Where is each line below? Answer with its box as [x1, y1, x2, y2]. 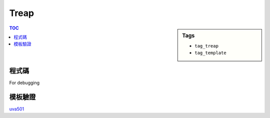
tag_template [194, 50, 227, 56]
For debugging [9, 79, 40, 85]
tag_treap [194, 43, 218, 48]
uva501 [9, 105, 24, 112]
